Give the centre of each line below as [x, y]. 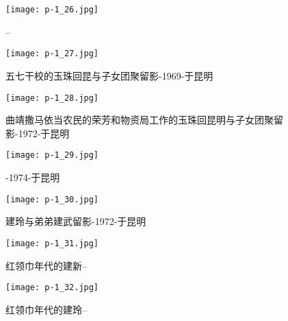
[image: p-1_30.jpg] [52, 199]
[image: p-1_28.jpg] [52, 98]
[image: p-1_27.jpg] [52, 54]
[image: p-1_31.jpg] [52, 243]
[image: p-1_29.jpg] [52, 155]
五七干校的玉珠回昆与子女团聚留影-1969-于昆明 [109, 75]
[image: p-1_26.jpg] [52, 10]
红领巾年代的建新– [46, 265]
